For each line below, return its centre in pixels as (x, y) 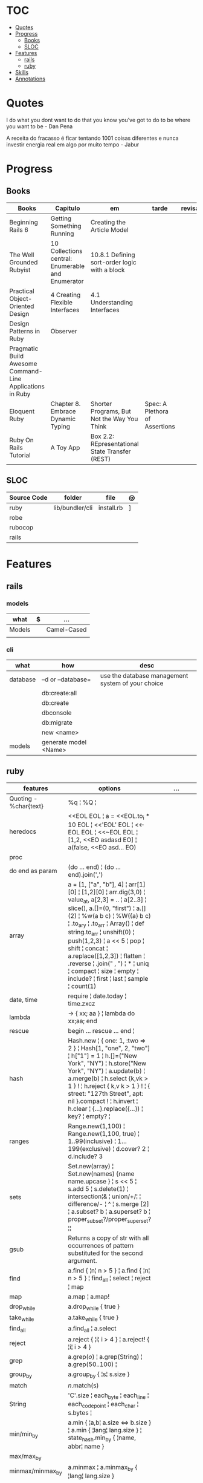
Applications (27, 386)
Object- (21, 298)
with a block (108, 270)
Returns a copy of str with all (108, 1238)
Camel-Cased (66, 629)
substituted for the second (105, 1253)
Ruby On (22, 440)
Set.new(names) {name (101, 1174)
